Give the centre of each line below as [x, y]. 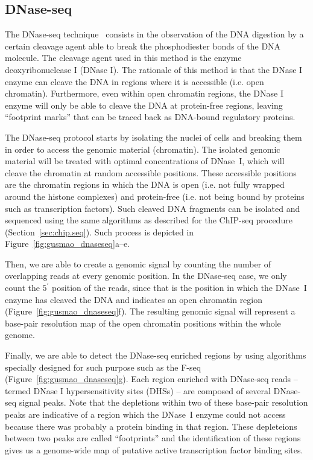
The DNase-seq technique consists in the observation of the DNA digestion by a [154, 34]
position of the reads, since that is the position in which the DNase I [179, 288]
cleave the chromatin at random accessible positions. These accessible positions [151, 172]
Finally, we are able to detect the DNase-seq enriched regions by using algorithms [156, 355]
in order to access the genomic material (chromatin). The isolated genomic [143, 149]
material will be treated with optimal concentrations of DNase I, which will [145, 161]
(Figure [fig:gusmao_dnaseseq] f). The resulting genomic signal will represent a [150, 311]
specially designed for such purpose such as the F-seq [103, 367]
